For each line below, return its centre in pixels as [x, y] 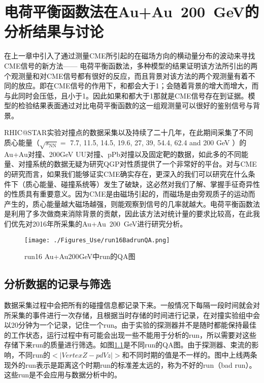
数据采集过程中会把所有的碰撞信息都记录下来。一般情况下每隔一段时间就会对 [132, 305]
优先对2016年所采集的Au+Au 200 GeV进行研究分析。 [99, 223]
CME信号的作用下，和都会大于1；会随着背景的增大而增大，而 [156, 86]
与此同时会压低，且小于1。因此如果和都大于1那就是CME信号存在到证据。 [126, 95]
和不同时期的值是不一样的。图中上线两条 [190, 355]
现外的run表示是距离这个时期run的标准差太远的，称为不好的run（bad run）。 [130, 364]
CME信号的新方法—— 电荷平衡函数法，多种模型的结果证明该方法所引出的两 [131, 65]
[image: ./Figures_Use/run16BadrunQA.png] [97, 240]
